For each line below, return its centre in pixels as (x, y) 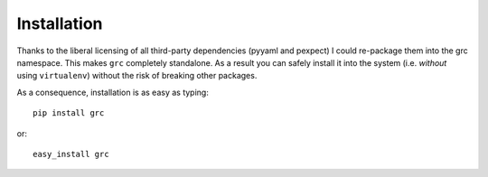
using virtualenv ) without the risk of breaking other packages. (137, 76)
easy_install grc (71, 154)
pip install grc (69, 113)
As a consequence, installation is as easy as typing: (113, 92)
